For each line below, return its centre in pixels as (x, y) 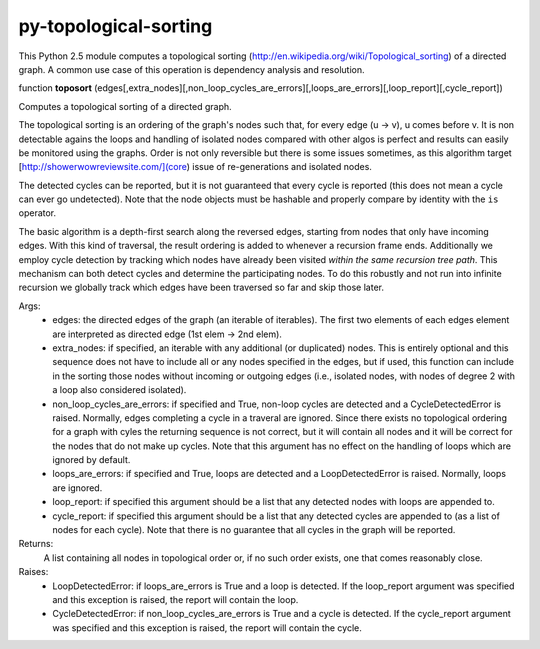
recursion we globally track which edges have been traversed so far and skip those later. (201, 287)
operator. (37, 213)
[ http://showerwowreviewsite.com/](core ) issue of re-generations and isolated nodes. (195, 167)
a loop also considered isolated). (119, 390)
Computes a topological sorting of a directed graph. (125, 106)
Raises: (33, 572)
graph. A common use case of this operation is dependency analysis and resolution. (191, 69)
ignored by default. (91, 460)
